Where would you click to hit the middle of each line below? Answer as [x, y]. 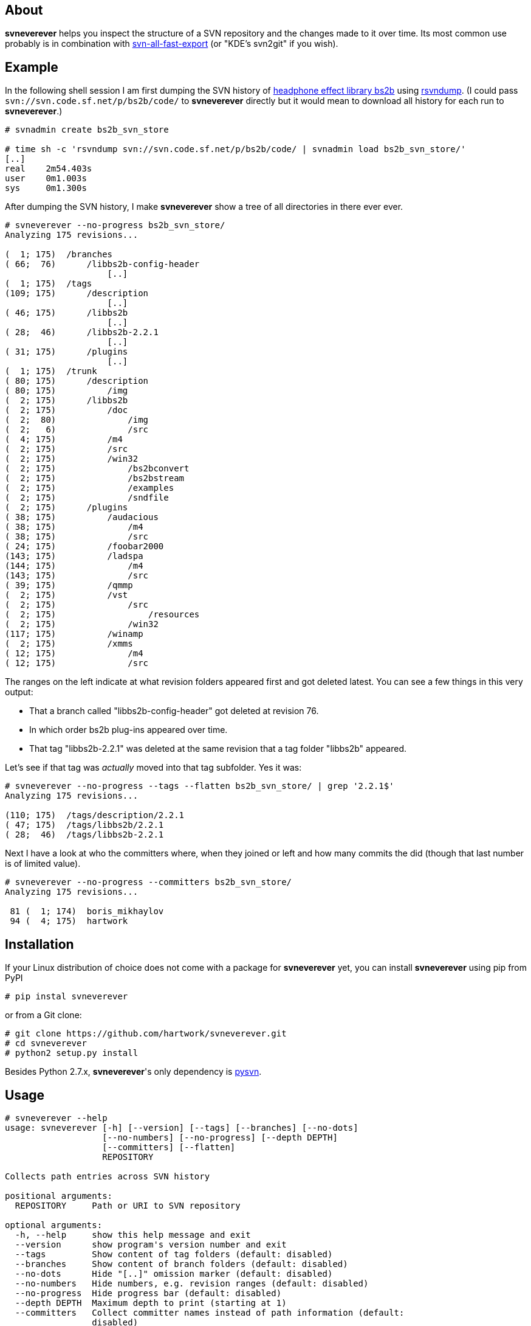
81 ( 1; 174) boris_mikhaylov [87, 911]
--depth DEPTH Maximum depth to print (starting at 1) [151, 1303]
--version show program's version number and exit [151, 1244]
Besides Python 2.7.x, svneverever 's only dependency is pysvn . [133, 1072]
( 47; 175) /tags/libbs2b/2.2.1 [84, 825]
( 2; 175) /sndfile [87, 498]
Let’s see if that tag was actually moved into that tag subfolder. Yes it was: [153, 768]
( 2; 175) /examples [90, 488]
